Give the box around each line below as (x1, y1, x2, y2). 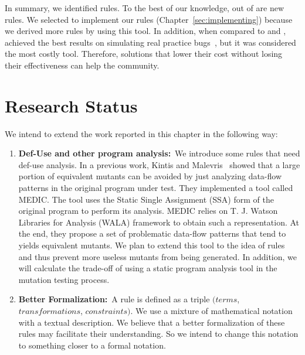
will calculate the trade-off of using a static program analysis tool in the (18, 262, 277, 274)
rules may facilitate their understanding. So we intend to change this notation (18, 327, 299, 340)
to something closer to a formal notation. (18, 339, 166, 351)
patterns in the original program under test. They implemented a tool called (18, 182, 293, 194)
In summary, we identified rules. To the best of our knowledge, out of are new (5, 2, 284, 13)
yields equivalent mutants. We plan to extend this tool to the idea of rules (18, 239, 285, 251)
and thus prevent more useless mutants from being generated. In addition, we (18, 250, 297, 262)
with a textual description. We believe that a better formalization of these (18, 316, 285, 328)
